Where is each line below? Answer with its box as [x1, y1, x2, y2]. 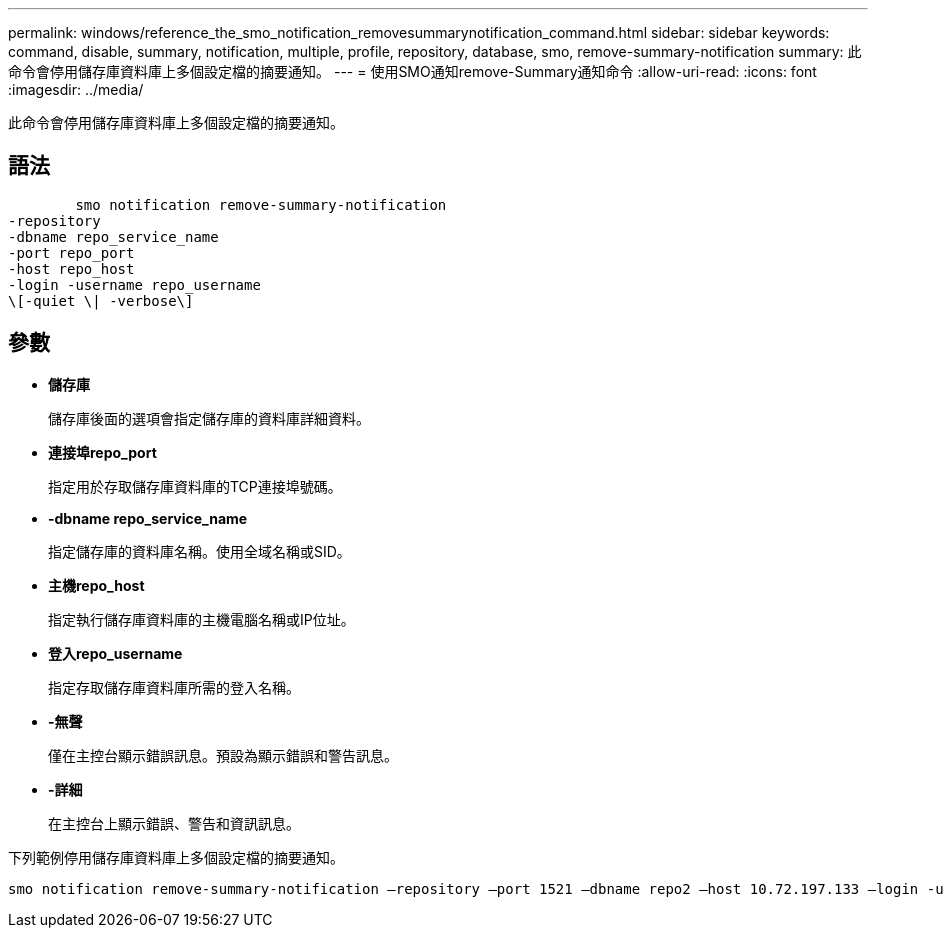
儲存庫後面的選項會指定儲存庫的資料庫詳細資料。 [48, 409, 370, 427]
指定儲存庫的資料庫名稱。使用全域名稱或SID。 [48, 542, 351, 560]
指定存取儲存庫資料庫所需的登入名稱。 [48, 678, 300, 696]
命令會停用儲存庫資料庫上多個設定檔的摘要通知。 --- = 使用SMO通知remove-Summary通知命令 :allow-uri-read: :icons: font [8, 63, 817, 80]
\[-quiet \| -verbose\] [8, 292, 194, 309]
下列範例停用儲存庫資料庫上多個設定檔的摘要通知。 [8, 848, 344, 866]
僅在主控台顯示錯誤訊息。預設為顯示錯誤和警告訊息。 [48, 746, 398, 764]
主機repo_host [48, 576, 145, 594]
